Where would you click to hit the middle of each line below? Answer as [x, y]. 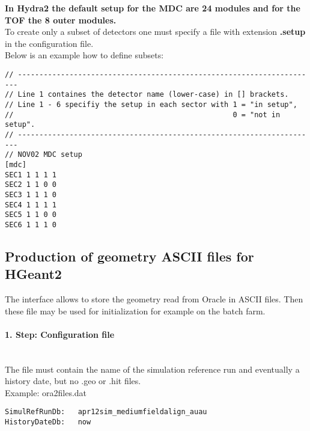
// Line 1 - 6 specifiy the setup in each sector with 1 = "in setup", [151, 104]
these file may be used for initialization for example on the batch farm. [135, 310]
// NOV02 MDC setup [44, 155]
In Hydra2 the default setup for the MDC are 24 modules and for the [153, 8]
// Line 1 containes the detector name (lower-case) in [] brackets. [147, 95]
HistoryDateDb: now [48, 422]
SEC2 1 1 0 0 [31, 185]
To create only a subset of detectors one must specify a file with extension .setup [155, 32]
